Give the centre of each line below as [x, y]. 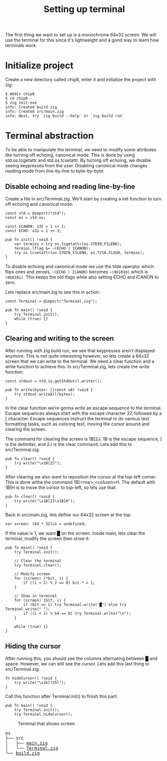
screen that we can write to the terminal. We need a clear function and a [80, 361]
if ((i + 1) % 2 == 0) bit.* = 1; [59, 583]
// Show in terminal [36, 596]
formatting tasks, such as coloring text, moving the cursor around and [77, 424]
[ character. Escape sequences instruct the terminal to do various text [77, 418]
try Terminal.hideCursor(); [43, 714]
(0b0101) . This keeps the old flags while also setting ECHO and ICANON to [82, 277]
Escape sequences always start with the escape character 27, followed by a [83, 413]
